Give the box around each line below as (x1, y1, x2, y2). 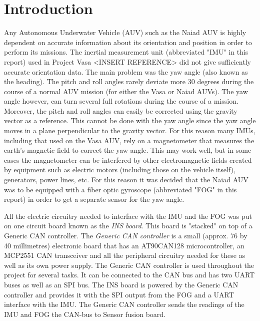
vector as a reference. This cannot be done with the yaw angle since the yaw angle (4, 115, 256, 126)
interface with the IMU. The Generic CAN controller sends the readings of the (4, 299, 244, 309)
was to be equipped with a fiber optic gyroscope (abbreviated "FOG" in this (4, 184, 237, 194)
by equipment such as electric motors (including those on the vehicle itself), (4, 164, 235, 175)
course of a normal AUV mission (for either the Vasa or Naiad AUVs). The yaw (4, 86, 248, 96)
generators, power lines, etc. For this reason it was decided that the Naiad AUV (4, 174, 248, 185)
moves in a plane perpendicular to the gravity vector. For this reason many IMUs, (4, 125, 255, 136)
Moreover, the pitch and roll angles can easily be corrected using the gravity (4, 105, 237, 116)
